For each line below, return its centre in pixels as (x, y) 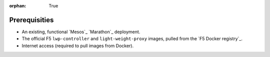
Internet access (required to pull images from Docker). (78, 46)
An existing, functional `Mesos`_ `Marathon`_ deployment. (81, 32)
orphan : (18, 6)
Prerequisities (31, 20)
